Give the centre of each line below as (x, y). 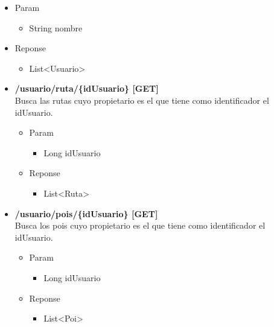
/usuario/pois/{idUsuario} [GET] (86, 213)
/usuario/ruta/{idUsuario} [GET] (87, 88)
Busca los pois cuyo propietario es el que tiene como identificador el (140, 225)
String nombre (56, 27)
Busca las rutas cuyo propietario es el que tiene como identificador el (142, 100)
